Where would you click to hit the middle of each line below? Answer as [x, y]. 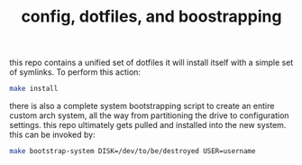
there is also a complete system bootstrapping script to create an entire [142, 106]
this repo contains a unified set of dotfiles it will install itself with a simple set [151, 63]
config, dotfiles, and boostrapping [151, 17]
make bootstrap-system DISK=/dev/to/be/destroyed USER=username [133, 151]
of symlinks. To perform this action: [75, 72]
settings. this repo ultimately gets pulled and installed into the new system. [148, 125]
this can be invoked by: [53, 135]
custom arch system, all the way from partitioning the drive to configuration [150, 115]
